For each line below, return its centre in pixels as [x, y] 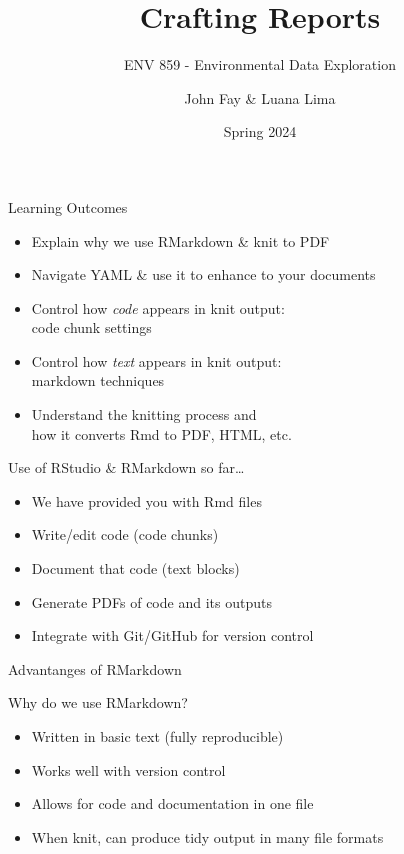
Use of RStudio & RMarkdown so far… [126, 467]
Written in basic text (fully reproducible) [157, 736]
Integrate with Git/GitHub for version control [172, 635]
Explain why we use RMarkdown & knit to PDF [180, 240]
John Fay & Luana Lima [260, 97]
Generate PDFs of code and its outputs [151, 601]
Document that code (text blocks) [135, 568]
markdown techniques [98, 380]
